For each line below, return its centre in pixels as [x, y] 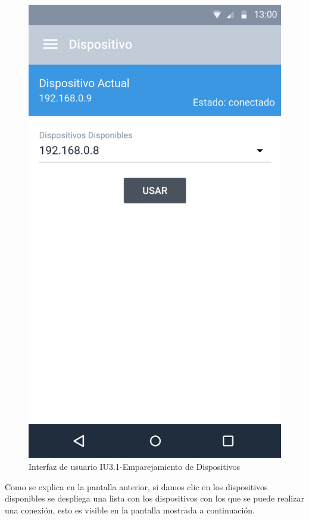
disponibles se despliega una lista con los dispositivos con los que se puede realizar [154, 498]
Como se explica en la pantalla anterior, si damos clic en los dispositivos [136, 486]
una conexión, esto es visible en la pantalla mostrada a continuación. [130, 510]
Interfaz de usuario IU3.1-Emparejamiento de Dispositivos [135, 466]
